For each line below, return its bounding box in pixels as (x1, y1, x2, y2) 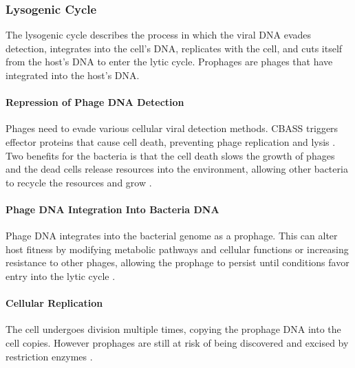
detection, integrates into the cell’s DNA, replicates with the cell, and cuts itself (6, 41, 343, 55)
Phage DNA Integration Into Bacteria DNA (6, 202, 219, 216)
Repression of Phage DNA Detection (6, 95, 184, 109)
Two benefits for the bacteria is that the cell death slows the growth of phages (6, 148, 335, 162)
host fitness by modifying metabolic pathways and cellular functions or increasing (6, 241, 349, 256)
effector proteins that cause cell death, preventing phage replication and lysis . (6, 134, 336, 149)
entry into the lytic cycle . (6, 268, 116, 283)
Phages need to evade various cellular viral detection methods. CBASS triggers (6, 121, 338, 136)
